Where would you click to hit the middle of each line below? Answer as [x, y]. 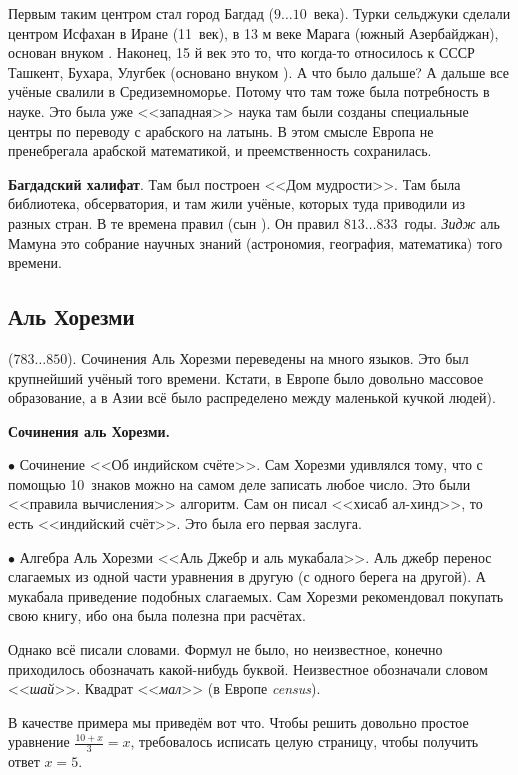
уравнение [39, 741]
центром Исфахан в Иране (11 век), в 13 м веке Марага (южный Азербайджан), [253, 32]
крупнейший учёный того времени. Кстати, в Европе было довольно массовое [246, 377]
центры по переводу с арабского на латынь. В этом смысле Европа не [221, 130]
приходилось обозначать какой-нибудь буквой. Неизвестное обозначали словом [248, 668]
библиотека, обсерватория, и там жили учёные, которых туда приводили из [237, 203]
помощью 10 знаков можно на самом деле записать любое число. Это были [239, 483]
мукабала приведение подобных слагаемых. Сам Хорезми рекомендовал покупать [256, 595]
